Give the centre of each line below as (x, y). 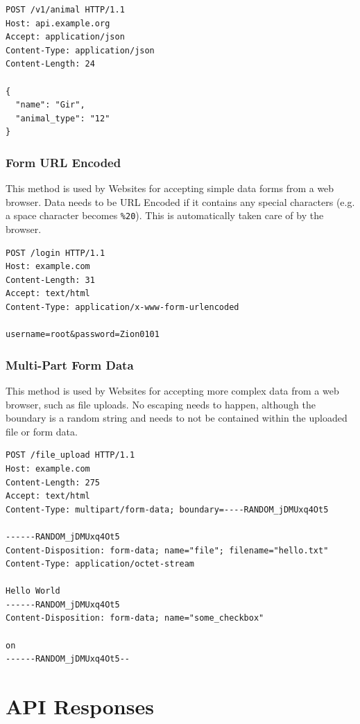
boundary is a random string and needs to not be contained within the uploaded (177, 418)
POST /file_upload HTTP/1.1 (70, 455)
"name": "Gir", (50, 105)
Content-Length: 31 (50, 280)
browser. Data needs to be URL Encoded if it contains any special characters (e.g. (180, 201)
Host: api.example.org (58, 23)
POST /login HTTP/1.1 (55, 253)
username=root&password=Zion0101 (83, 335)
